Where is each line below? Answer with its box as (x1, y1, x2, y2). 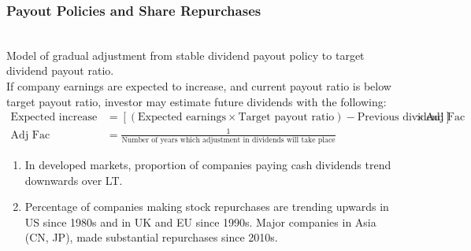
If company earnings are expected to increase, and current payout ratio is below (6, 78, 391, 94)
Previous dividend (357, 112, 444, 124)
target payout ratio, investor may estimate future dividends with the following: (6, 93, 387, 109)
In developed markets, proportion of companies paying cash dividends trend (24, 157, 391, 173)
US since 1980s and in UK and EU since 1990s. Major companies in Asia (24, 213, 376, 230)
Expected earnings (138, 112, 226, 124)
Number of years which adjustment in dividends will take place (121, 136, 336, 145)
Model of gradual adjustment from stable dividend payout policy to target (6, 46, 365, 63)
